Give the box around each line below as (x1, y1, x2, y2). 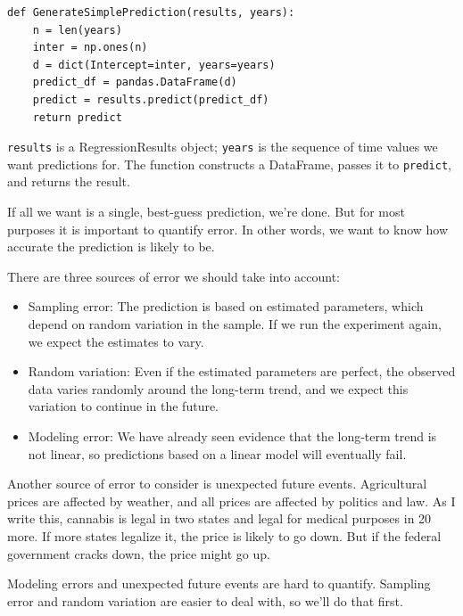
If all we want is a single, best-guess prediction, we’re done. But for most (7, 202, 405, 221)
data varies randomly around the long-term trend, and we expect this (28, 379, 409, 398)
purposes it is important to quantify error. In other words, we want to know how (7, 219, 449, 238)
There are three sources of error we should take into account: (7, 267, 341, 285)
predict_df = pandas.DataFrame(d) (32, 76, 237, 89)
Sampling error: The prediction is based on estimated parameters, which (28, 297, 424, 316)
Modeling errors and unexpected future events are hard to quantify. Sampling (7, 574, 431, 593)
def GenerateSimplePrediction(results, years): (7, 6, 295, 19)
